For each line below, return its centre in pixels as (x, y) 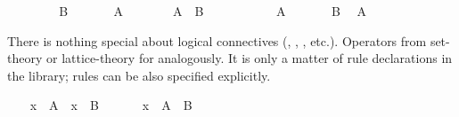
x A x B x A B (111, 105)
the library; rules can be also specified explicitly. (139, 75)
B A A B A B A (213, 11)
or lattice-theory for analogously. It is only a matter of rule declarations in (249, 58)
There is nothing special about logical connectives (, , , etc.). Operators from (217, 40)
